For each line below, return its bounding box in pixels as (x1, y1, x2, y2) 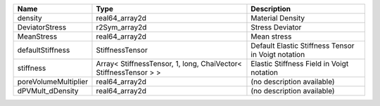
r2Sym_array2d (96, 22, 147, 32)
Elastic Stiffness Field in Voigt (251, 59, 349, 68)
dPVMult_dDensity (17, 86, 79, 95)
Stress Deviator (251, 22, 302, 32)
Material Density (251, 13, 305, 22)
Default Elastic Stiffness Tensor (251, 41, 355, 51)
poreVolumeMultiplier (17, 77, 88, 86)
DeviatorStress (17, 22, 67, 32)
